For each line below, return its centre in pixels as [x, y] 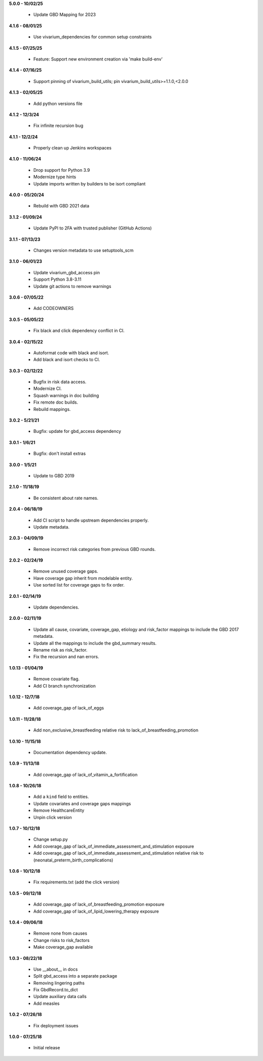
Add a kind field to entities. [61, 797]
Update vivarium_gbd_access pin [66, 272]
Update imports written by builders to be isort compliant [89, 184]
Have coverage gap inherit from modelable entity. [83, 578]
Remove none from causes [60, 933]
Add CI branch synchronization [65, 686]
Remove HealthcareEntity [59, 811]
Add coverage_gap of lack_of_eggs [69, 708]
